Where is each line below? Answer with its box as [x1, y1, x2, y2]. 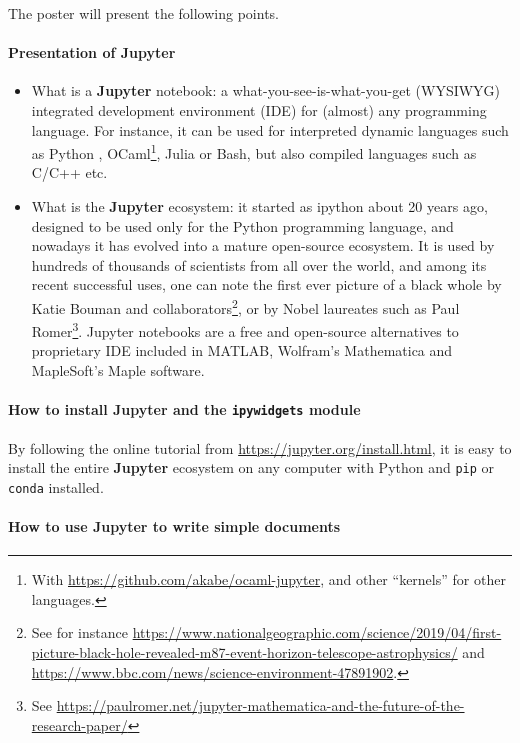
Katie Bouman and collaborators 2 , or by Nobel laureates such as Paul [31, 294, 460, 318]
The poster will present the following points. [8, 3, 279, 23]
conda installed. [8, 476, 104, 497]
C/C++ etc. [31, 162, 108, 183]
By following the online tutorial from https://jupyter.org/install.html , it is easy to [8, 437, 512, 458]
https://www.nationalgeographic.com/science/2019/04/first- [132, 622, 502, 643]
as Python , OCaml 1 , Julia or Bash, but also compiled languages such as [31, 140, 477, 163]
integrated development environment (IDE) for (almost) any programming [31, 99, 487, 120]
